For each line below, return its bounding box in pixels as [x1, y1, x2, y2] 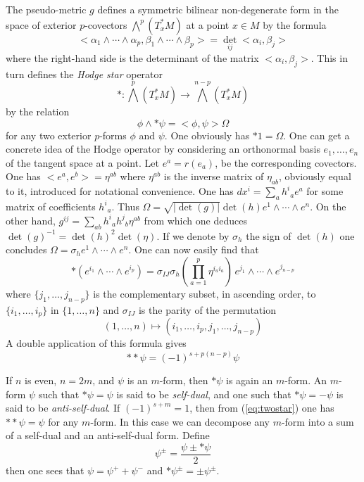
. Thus [111, 198, 139, 213]
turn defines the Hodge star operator [6, 66, 163, 81]
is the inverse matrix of [163, 169, 264, 184]
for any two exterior [6, 127, 92, 142]
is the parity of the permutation [138, 302, 276, 317]
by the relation [6, 104, 70, 118]
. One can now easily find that [128, 242, 259, 257]
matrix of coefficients [6, 198, 96, 213]
